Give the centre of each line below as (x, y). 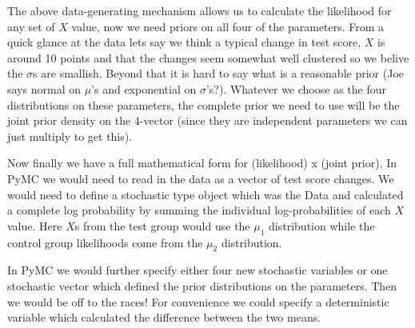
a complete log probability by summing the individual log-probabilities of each (199, 210)
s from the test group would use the (162, 225)
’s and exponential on (144, 88)
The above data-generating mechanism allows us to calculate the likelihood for (200, 10)
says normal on (44, 88)
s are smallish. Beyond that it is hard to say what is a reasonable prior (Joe (218, 73)
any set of (31, 26)
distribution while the (322, 225)
